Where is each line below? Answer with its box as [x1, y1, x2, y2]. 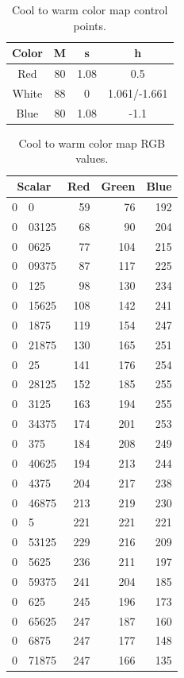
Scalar [17, 178, 52, 194]
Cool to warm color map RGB [18, 134, 166, 151]
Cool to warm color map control [12, 2, 168, 17]
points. [73, 17, 106, 33]
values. [75, 150, 109, 167]
